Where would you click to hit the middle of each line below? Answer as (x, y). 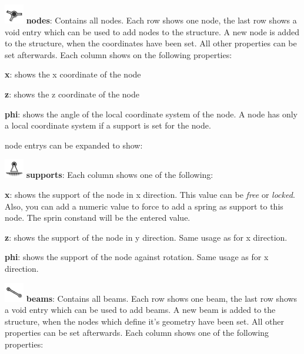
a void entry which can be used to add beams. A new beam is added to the (140, 310)
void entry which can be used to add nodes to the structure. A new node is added (152, 31)
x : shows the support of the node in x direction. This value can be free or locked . (150, 194)
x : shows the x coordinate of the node (73, 74)
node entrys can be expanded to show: (74, 145)
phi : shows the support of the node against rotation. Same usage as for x (137, 257)
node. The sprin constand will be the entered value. (98, 218)
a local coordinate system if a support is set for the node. (108, 125)
